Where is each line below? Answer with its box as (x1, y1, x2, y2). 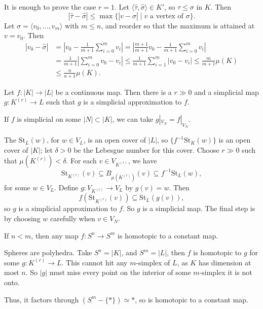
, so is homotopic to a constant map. (135, 294, 248, 304)
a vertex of (150, 12, 183, 20)
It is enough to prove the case (4, 2, 96, 12)
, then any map (31, 230, 79, 241)
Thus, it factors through (4, 294, 79, 304)
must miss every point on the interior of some (49, 267, 191, 278)
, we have (128, 155, 157, 166)
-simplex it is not (199, 267, 252, 278)
